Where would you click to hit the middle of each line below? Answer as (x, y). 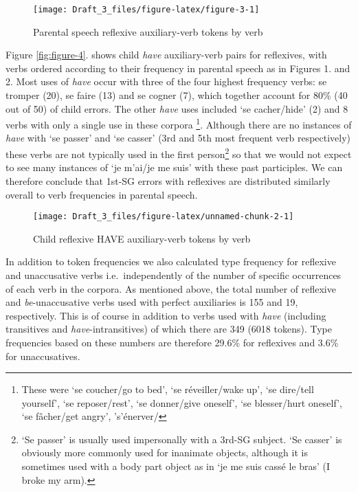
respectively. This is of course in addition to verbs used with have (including (166, 315)
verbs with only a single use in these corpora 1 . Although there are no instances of (179, 123)
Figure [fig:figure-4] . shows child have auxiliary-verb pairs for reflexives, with (166, 55)
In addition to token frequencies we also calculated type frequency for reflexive (171, 261)
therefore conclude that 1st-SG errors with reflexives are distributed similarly (168, 180)
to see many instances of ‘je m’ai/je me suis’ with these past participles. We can (174, 167)
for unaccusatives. (43, 356)
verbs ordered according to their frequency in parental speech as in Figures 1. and (178, 68)
